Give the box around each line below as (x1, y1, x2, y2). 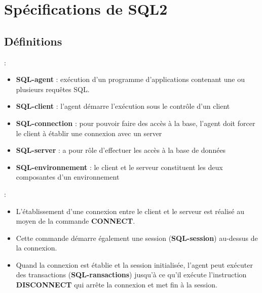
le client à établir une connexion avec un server (16, 128, 162, 138)
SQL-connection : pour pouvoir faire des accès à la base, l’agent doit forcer (16, 117, 255, 128)
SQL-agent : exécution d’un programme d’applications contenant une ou (16, 74, 245, 85)
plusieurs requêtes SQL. (16, 83, 90, 94)
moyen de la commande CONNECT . (16, 216, 135, 226)
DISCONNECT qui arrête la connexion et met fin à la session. (16, 279, 217, 290)
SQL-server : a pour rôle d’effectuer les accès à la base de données (16, 145, 226, 155)
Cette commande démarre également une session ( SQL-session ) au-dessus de (16, 232, 258, 243)
